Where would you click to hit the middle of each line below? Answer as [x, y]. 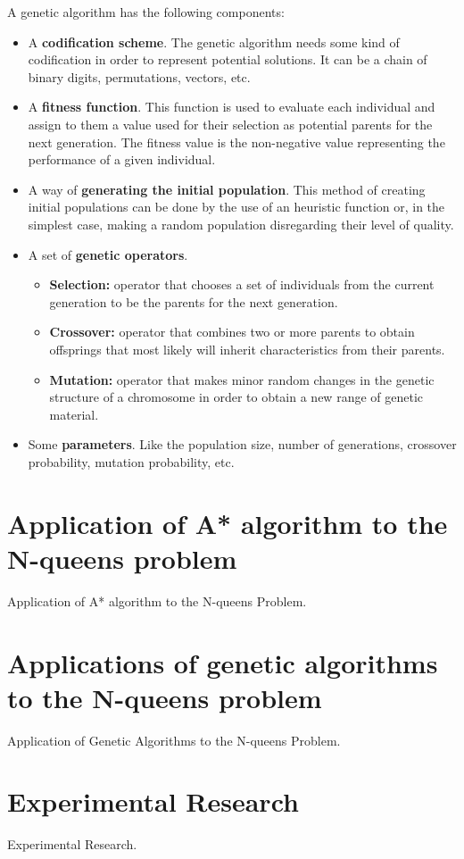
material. [74, 414]
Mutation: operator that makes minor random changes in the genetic [242, 379]
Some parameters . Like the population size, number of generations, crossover [242, 444]
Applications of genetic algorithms [223, 662]
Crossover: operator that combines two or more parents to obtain [232, 332]
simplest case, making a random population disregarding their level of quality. [241, 224]
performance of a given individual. [122, 159]
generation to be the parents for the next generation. [194, 301]
